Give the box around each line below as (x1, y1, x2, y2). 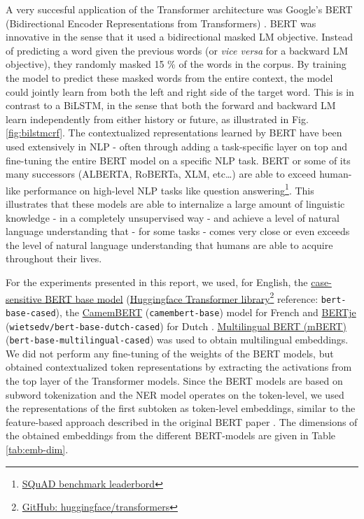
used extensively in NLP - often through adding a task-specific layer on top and (6, 138, 348, 153)
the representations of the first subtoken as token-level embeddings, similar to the (6, 401, 356, 415)
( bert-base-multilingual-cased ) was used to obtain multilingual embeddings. (6, 332, 349, 347)
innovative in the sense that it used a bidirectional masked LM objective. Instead (6, 29, 353, 44)
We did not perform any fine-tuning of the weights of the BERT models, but (6, 346, 334, 360)
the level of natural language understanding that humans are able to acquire (6, 237, 333, 252)
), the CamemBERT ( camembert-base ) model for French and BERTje (55, 304, 356, 319)
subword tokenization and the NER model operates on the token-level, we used (6, 387, 344, 401)
